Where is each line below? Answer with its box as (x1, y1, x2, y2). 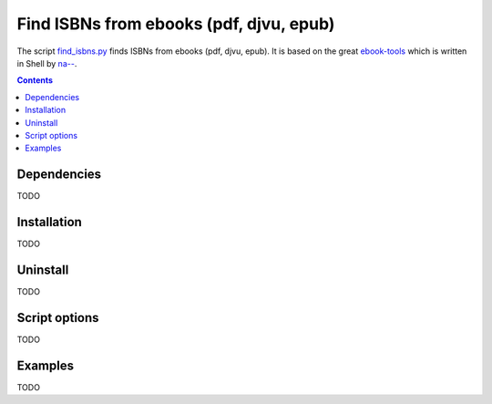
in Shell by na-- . (16, 57, 77, 68)
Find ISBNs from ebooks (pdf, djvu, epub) (16, 14, 335, 34)
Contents (16, 75, 54, 86)
